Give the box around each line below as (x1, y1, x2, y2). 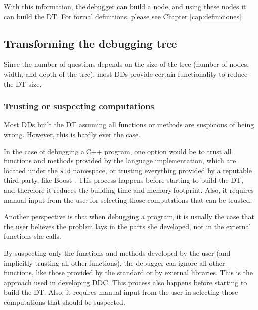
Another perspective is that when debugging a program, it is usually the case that (4, 211, 254, 222)
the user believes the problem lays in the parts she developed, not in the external (4, 221, 251, 231)
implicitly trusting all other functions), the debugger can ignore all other (4, 257, 225, 268)
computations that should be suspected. (4, 296, 125, 307)
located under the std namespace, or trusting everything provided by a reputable (4, 165, 252, 175)
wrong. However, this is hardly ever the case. (4, 129, 141, 139)
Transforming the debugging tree (4, 35, 177, 51)
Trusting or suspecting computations (4, 100, 154, 112)
